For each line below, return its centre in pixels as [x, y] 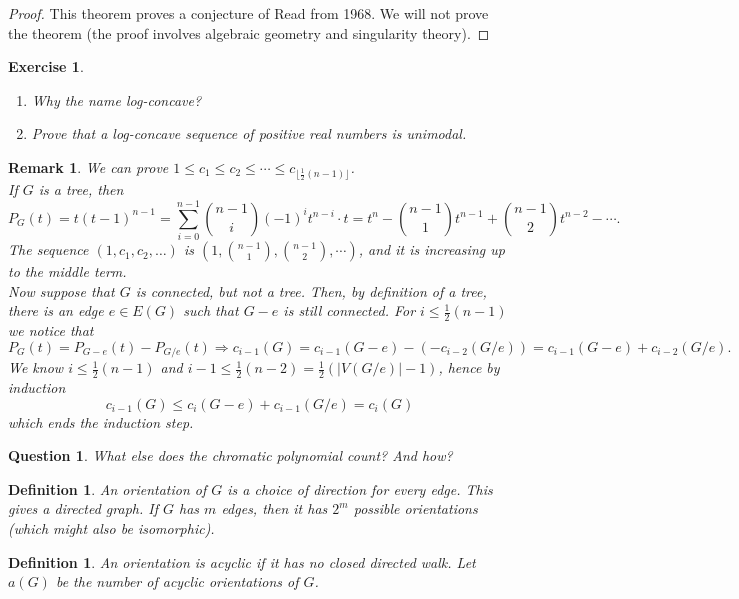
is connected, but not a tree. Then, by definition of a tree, [311, 290]
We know [36, 367]
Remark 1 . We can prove [88, 166]
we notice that [51, 330]
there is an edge [56, 310]
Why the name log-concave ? [116, 99]
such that [211, 310]
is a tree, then [81, 189]
